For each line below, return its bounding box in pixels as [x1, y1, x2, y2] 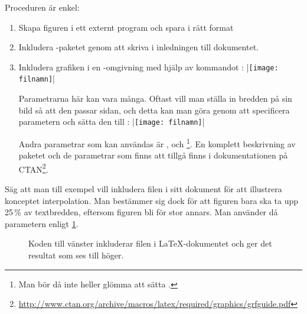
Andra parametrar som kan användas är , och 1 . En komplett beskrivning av [18, 135, 296, 150]
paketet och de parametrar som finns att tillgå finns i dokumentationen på [18, 149, 288, 161]
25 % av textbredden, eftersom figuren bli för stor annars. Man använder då [5, 206, 278, 218]
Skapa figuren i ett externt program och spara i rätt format [18, 21, 234, 33]
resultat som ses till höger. [28, 249, 124, 261]
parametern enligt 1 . [5, 217, 79, 229]
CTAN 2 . [18, 161, 48, 175]
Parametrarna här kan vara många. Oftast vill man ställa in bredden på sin [18, 92, 292, 105]
